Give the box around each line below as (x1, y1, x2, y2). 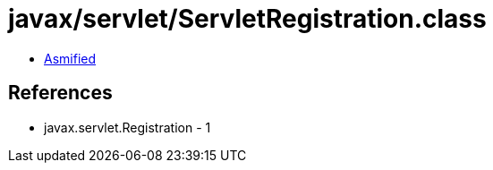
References (8, 81, 113, 105)
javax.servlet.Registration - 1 (44, 119, 211, 135)
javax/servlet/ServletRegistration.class (8, 4, 487, 34)
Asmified (44, 50, 97, 66)
